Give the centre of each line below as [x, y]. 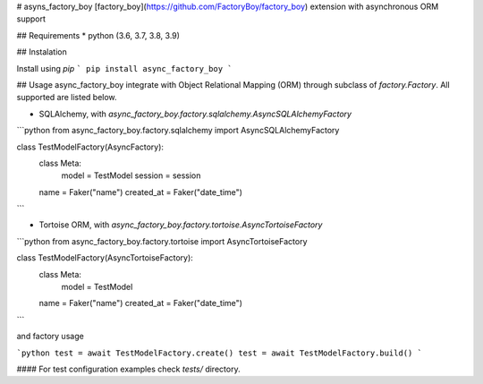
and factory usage [50, 337]
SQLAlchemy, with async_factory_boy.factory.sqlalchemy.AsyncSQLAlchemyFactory [195, 114]
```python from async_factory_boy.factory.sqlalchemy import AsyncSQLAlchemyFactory [178, 131]
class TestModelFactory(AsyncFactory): [90, 147]
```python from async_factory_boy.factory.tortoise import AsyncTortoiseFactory [162, 241]
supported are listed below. [67, 98]
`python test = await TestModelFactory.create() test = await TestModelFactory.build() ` [219, 353]
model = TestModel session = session [131, 175]
